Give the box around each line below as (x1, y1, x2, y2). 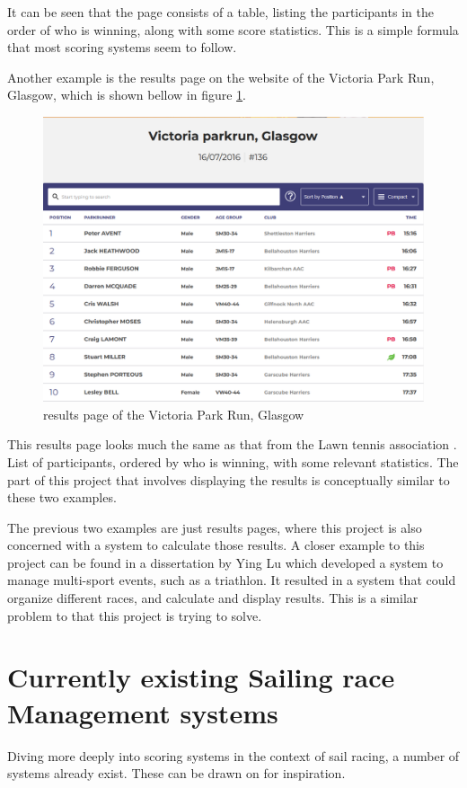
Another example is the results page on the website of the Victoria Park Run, (7, 67, 435, 86)
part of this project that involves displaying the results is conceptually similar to (7, 470, 450, 489)
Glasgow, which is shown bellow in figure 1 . (7, 85, 246, 104)
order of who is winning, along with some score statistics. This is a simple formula (7, 20, 459, 39)
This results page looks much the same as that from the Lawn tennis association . (7, 435, 457, 454)
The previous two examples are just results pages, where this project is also (7, 518, 422, 536)
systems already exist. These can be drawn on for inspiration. (7, 764, 346, 783)
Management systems (7, 694, 278, 730)
